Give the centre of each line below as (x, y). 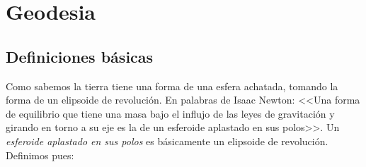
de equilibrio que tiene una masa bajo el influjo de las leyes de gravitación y (170, 113)
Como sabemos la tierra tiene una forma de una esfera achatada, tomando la (172, 86)
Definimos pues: (40, 155)
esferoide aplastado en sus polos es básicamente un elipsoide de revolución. (167, 141)
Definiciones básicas (80, 56)
